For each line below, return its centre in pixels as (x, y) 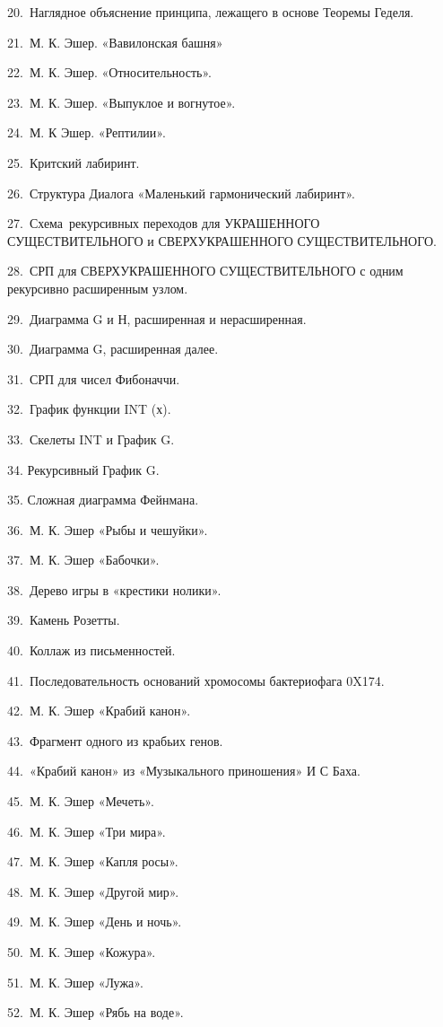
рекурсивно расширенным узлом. (98, 288)
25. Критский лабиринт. (74, 162)
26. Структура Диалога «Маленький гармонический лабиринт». (181, 193)
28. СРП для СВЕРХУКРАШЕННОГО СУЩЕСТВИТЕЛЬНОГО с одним (205, 271)
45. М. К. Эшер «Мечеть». (81, 801)
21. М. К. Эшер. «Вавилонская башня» (115, 42)
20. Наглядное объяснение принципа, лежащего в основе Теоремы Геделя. (211, 12)
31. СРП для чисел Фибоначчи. (94, 378)
